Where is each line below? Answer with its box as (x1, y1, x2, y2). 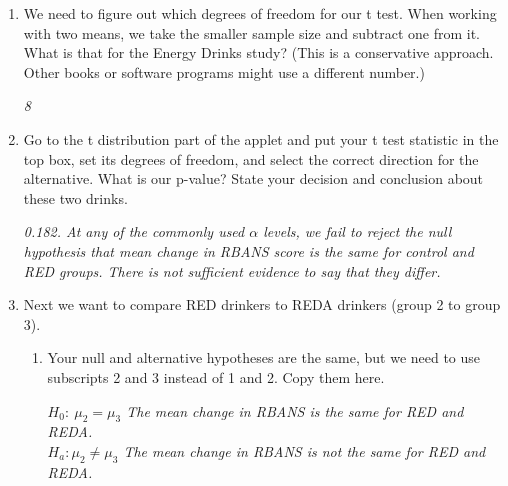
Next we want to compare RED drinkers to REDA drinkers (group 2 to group (23, 294, 501, 315)
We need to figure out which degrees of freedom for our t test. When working (23, 3, 497, 23)
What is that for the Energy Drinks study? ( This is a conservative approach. (23, 42, 494, 63)
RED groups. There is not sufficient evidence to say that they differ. (23, 260, 441, 281)
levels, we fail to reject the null (263, 221, 452, 242)
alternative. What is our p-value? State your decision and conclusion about (23, 168, 484, 189)
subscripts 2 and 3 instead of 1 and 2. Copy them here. (47, 366, 385, 387)
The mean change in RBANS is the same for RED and (126, 400, 464, 421)
